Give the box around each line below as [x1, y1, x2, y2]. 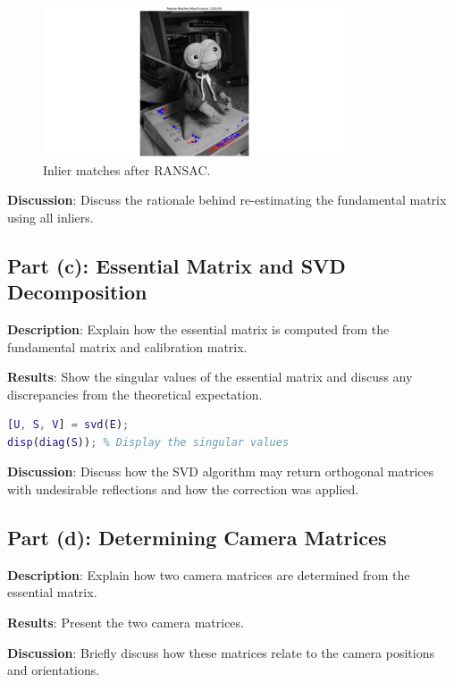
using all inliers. [7, 207, 94, 226]
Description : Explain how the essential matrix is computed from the [7, 319, 390, 338]
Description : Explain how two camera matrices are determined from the [7, 565, 410, 584]
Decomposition [7, 278, 147, 306]
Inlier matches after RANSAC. [43, 160, 211, 179]
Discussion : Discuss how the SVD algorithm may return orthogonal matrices [7, 462, 434, 481]
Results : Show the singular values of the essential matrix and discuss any [7, 367, 413, 386]
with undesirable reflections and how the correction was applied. [7, 480, 359, 499]
